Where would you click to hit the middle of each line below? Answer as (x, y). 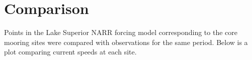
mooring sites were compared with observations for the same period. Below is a (126, 42)
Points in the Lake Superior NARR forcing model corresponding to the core (121, 32)
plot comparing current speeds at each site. (70, 52)
